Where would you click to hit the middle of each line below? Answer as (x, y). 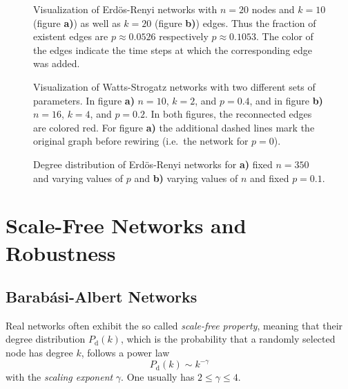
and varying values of (78, 178)
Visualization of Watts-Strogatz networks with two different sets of (174, 86)
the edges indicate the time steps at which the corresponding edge (173, 49)
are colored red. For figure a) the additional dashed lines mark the (174, 127)
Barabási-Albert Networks (101, 297)
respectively (184, 36)
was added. (57, 63)
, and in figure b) (286, 100)
